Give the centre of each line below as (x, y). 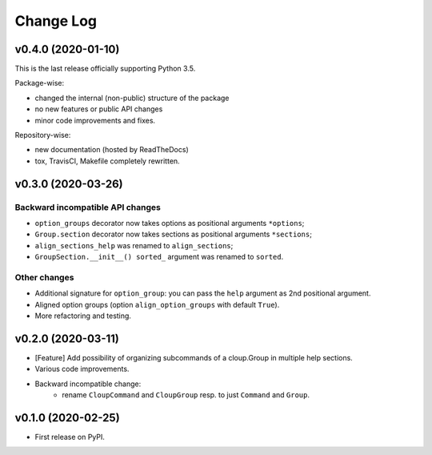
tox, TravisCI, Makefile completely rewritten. (107, 161)
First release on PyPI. (70, 437)
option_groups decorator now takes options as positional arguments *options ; (170, 223)
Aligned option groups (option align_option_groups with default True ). (157, 304)
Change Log (56, 21)
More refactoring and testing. (83, 316)
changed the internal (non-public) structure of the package (132, 98)
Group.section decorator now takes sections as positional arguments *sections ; (173, 234)
